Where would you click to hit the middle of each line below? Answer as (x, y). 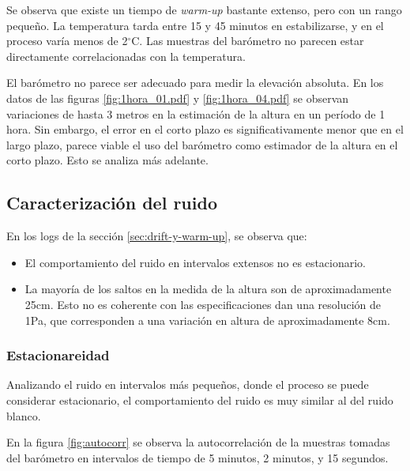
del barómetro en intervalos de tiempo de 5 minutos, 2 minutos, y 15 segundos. (197, 457)
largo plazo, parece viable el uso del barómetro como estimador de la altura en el (202, 144)
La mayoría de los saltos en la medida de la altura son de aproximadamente (208, 289)
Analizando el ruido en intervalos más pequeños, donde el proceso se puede (188, 384)
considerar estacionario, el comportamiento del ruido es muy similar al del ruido (200, 399)
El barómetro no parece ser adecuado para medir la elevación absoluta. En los (195, 83)
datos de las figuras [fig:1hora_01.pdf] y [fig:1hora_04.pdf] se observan (178, 98)
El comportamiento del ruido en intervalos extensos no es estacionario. (196, 262)
